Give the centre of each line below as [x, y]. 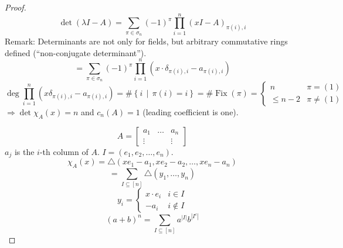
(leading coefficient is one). [191, 111]
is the [24, 151]
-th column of [64, 151]
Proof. [16, 7]
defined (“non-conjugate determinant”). [76, 52]
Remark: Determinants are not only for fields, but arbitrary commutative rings [146, 41]
